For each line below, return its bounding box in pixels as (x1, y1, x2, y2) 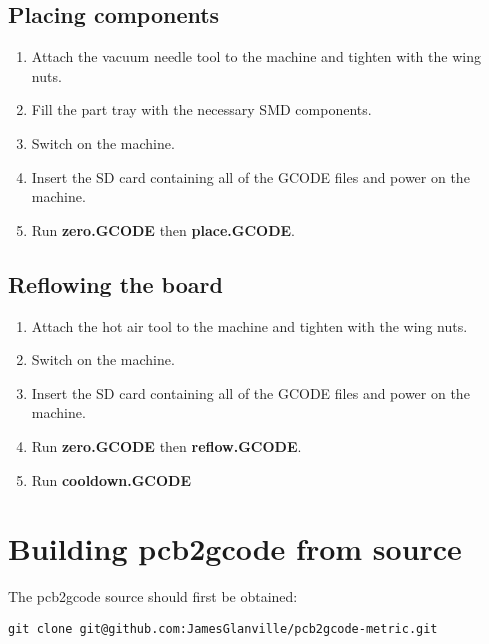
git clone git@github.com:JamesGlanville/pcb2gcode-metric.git (8, 621, 438, 636)
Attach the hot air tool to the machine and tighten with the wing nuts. (31, 315, 468, 336)
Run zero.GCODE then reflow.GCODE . (31, 435, 302, 456)
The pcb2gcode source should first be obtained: (8, 586, 298, 607)
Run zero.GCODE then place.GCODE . (31, 219, 295, 240)
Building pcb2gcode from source (8, 528, 462, 569)
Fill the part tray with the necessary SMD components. (31, 99, 372, 120)
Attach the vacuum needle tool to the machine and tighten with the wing (31, 46, 481, 67)
